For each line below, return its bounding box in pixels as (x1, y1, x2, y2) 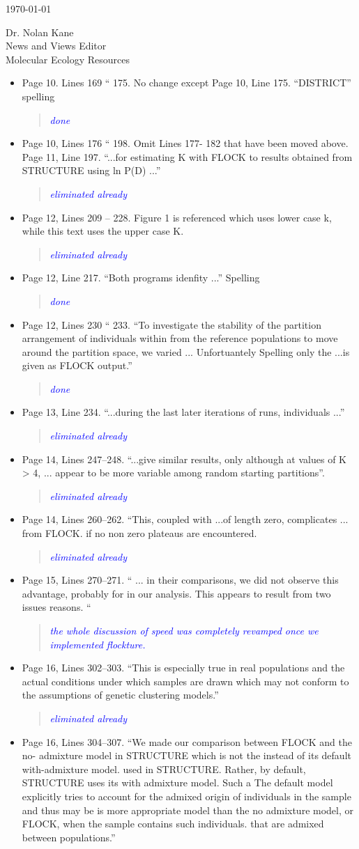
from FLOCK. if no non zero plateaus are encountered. (22, 526, 257, 540)
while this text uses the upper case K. (22, 224, 184, 238)
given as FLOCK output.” (22, 358, 132, 373)
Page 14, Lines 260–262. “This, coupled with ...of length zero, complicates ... (22, 512, 349, 527)
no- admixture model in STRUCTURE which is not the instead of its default (22, 748, 351, 763)
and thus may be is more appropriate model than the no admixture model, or (22, 802, 353, 817)
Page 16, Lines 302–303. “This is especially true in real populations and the (22, 660, 345, 675)
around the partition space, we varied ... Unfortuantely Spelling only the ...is (22, 344, 350, 359)
